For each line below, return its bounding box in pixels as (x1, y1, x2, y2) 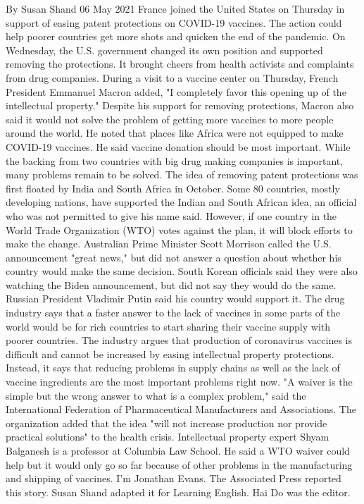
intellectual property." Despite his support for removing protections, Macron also (6, 98, 354, 113)
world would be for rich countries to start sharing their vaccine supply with (6, 319, 331, 333)
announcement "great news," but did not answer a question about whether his (6, 250, 341, 264)
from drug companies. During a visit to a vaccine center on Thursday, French (6, 70, 339, 85)
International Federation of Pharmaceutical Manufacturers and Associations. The (6, 402, 356, 417)
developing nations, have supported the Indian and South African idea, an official (6, 195, 357, 209)
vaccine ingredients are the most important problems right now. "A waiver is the (6, 374, 353, 389)
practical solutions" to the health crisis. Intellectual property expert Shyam (6, 429, 330, 444)
